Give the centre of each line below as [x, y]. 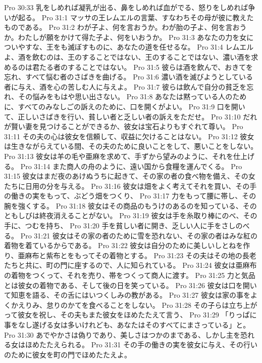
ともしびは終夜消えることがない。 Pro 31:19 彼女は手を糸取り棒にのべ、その [131, 215]
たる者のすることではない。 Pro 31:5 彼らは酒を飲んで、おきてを [146, 67]
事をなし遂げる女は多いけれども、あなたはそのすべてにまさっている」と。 [127, 325]
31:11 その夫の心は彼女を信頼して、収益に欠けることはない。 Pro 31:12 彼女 [129, 136]
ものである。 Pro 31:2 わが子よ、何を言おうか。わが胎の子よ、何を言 [118, 27]
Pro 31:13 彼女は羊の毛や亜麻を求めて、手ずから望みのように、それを [119, 156]
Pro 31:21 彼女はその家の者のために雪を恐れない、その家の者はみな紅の [139, 235]
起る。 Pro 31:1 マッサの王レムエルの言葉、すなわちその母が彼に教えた [136, 17]
